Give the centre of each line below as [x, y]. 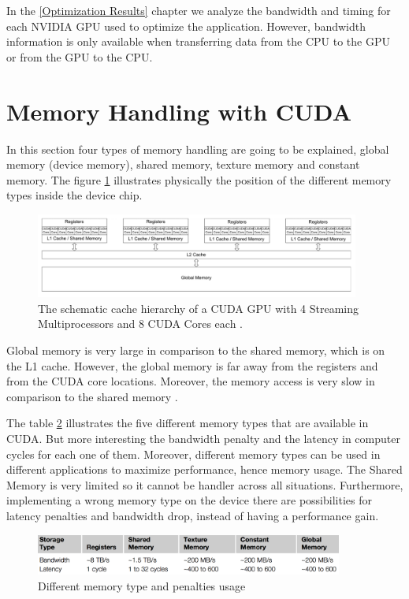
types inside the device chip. [74, 195]
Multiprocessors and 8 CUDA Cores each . [140, 324]
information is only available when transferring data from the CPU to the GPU [198, 41]
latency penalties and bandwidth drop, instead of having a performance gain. [193, 515]
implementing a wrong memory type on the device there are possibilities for [189, 500]
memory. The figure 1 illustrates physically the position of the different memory [199, 179]
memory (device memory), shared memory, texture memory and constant [183, 164]
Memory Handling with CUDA [179, 111]
